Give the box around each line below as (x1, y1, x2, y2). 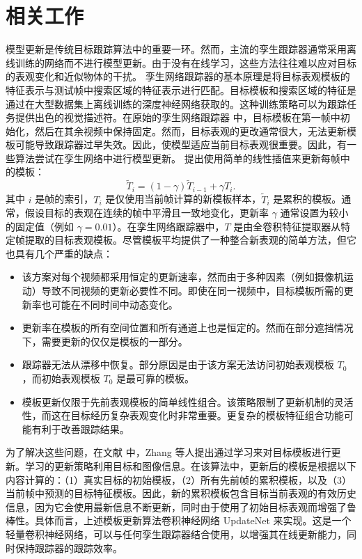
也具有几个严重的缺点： (6, 246, 113, 260)
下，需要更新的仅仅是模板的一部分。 (22, 333, 188, 348)
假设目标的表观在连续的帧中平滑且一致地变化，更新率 (24, 205, 269, 220)
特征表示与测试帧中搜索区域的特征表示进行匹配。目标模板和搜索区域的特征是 (6, 82, 356, 97)
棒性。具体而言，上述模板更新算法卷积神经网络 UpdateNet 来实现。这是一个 (6, 513, 352, 528)
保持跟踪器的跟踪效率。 (15, 540, 123, 555)
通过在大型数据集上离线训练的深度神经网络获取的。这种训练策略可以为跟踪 (6, 96, 347, 111)
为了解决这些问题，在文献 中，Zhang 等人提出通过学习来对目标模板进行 (6, 445, 331, 459)
